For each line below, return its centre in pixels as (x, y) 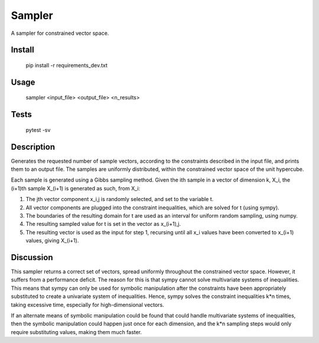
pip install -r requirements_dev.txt (66, 65)
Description (33, 147)
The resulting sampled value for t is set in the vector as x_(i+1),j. (103, 224)
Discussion (32, 258)
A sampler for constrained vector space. (60, 33)
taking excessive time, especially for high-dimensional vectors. (88, 305)
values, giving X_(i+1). (52, 241)
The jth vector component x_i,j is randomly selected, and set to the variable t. (120, 199)
